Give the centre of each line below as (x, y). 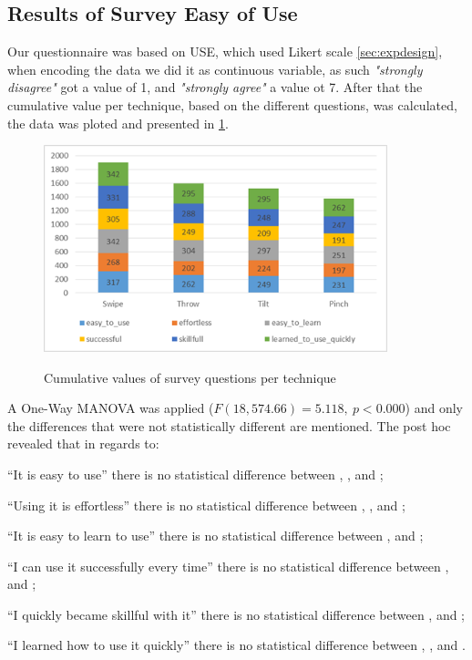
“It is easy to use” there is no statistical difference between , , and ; (195, 474)
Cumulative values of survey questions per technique (190, 377)
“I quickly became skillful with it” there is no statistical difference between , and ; (236, 614)
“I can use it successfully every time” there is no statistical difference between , (228, 566)
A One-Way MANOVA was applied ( (111, 408)
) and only (434, 408)
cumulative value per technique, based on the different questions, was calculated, (232, 104)
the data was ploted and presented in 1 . (118, 123)
